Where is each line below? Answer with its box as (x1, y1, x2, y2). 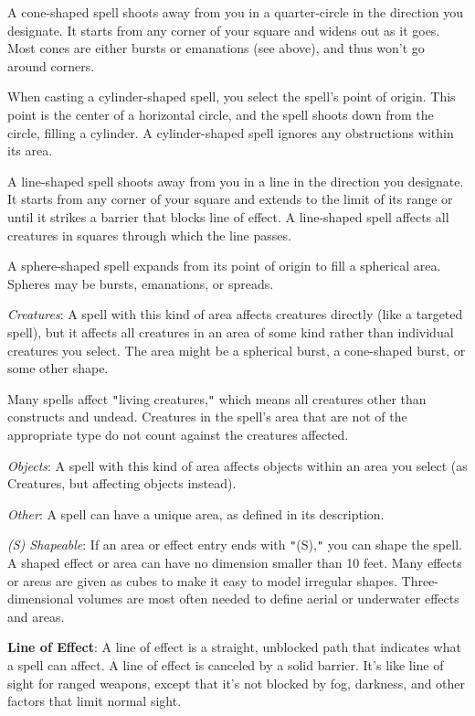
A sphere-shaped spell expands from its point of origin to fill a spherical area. (7, 256, 441, 275)
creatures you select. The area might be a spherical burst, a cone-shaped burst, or (7, 340, 466, 359)
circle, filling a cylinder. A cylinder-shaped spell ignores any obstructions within (7, 123, 454, 142)
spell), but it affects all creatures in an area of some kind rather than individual (7, 322, 454, 341)
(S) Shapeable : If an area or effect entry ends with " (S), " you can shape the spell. (7, 535, 462, 554)
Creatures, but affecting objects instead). (7, 474, 237, 493)
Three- (401, 571, 438, 590)
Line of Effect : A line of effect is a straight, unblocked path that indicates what (7, 637, 461, 657)
